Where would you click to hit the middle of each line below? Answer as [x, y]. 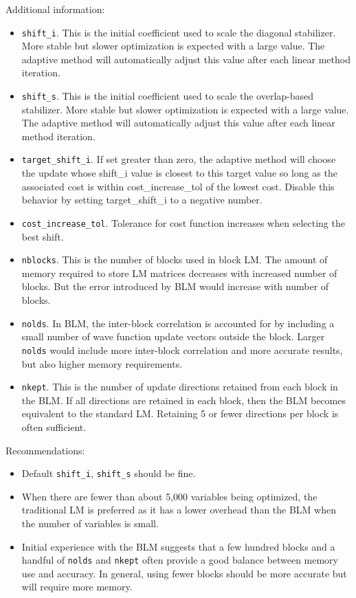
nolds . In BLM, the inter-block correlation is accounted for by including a [178, 323]
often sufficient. [54, 427]
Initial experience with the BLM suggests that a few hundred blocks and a [178, 546]
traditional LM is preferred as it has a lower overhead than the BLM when [179, 510]
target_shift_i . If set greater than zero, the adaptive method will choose [179, 159]
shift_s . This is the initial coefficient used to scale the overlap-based [168, 96]
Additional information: [55, 9]
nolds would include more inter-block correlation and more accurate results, [182, 350]
